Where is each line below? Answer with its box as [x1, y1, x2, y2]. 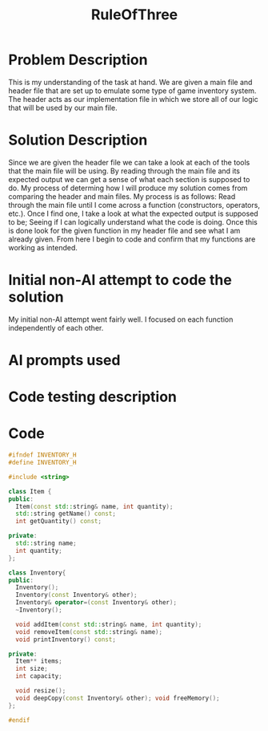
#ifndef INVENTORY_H [8, 451, 78, 459]
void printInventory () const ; [15, 636, 116, 644]
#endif [8, 716, 30, 724]
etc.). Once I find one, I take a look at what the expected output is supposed [8, 209, 258, 218]
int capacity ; [15, 672, 62, 680]
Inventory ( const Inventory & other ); [15, 591, 138, 599]
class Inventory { [8, 568, 66, 577]
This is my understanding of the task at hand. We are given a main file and [8, 77, 253, 87]
